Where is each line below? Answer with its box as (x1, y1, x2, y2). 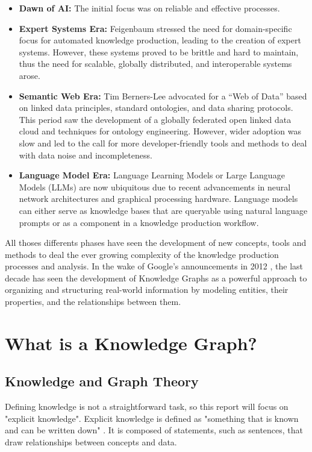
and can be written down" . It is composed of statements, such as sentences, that (5, 424, 304, 436)
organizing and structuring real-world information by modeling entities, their (5, 283, 289, 296)
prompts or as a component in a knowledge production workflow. (19, 216, 259, 228)
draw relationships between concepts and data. (5, 436, 177, 448)
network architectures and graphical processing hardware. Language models (19, 192, 298, 205)
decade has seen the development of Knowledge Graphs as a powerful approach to (5, 271, 307, 284)
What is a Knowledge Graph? (5, 330, 257, 355)
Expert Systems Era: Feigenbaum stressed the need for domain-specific (19, 22, 292, 34)
